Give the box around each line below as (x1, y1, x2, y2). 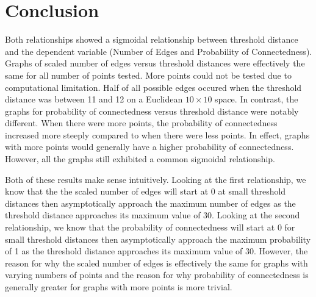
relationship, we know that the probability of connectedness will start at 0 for (5, 221, 295, 234)
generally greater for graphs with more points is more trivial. (5, 281, 232, 293)
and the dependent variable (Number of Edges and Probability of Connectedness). (5, 45, 312, 57)
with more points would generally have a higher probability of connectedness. (5, 140, 294, 153)
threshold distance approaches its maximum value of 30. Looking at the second (5, 209, 300, 221)
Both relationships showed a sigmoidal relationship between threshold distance (5, 33, 298, 46)
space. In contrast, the (215, 93, 298, 106)
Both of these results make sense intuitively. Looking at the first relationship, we (5, 173, 306, 185)
